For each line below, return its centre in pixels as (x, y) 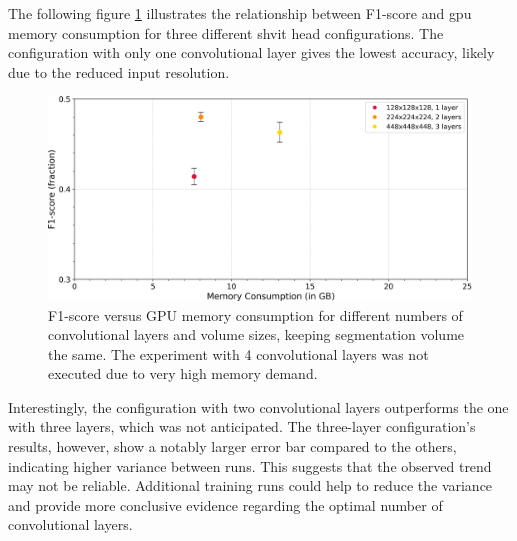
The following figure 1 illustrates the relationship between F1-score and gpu (240, 13)
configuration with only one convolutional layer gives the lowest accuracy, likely (251, 52)
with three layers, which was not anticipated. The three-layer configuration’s (242, 426)
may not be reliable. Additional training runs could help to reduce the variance (250, 485)
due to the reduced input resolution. (119, 71)
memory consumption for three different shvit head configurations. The (226, 32)
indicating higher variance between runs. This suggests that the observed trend (250, 465)
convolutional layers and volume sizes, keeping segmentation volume (256, 334)
